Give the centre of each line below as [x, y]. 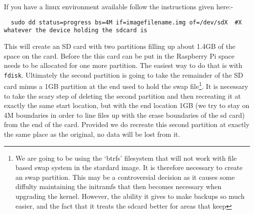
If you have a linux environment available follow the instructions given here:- [119, 6]
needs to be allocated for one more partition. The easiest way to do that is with [123, 65]
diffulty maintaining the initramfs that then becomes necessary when [118, 186]
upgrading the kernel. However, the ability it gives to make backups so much [130, 196]
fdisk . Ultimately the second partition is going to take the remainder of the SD [124, 75]
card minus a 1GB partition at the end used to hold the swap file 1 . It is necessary [126, 85]
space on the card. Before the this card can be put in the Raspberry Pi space [119, 55]
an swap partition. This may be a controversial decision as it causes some [125, 177]
